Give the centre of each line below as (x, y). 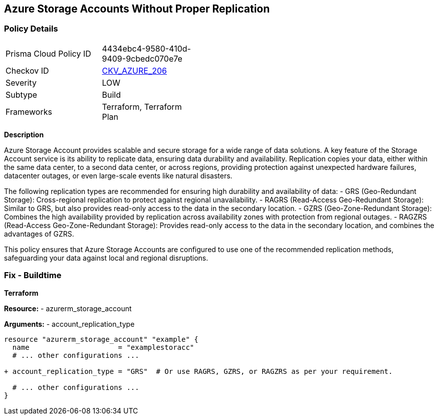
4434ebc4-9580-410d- (146, 48)
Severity (21, 82)
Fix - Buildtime (33, 275)
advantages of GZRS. (39, 234)
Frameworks (29, 112)
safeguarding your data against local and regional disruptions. (106, 258)
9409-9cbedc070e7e (142, 58)
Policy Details (31, 29)
